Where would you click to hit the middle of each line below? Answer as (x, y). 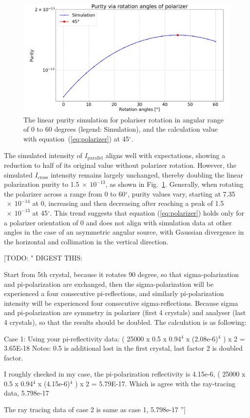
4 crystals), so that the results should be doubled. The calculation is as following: (125, 322)
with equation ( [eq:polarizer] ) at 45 (76, 138)
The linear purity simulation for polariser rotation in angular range (124, 119)
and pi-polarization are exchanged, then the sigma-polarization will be (109, 284)
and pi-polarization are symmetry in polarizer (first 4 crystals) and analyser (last (125, 312)
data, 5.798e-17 (27, 393)
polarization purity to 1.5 (42, 184)
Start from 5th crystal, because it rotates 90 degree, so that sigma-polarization (122, 274)
